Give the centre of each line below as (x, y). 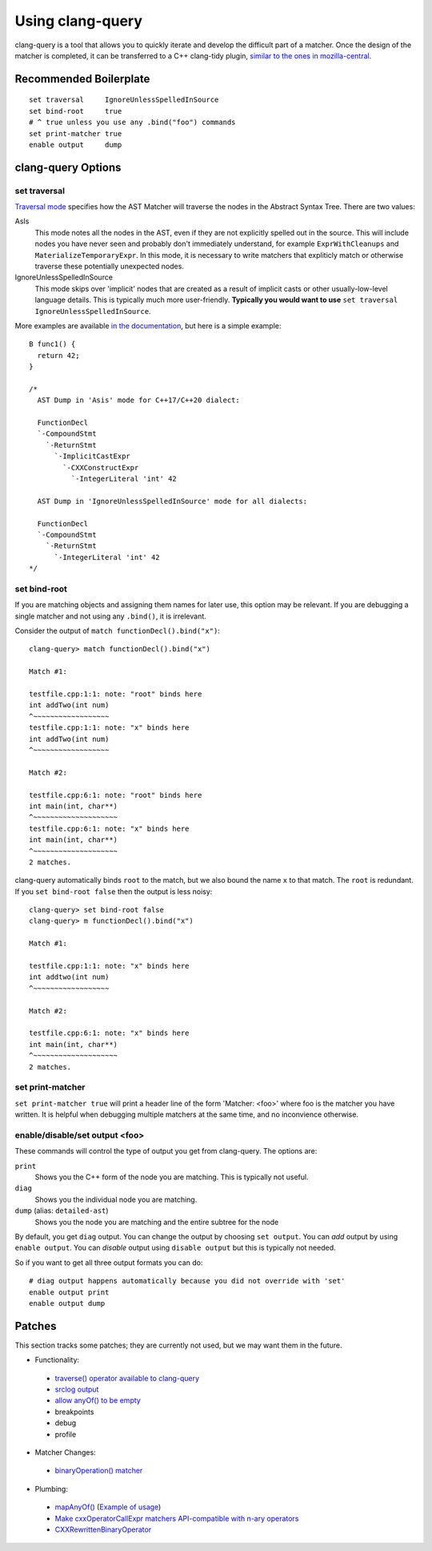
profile (66, 1434)
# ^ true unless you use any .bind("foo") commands (132, 123)
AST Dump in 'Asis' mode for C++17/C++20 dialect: (138, 400)
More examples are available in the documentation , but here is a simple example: (148, 325)
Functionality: (57, 1360)
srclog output (77, 1389)
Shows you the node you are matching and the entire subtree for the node (157, 1222)
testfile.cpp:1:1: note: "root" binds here (116, 694)
